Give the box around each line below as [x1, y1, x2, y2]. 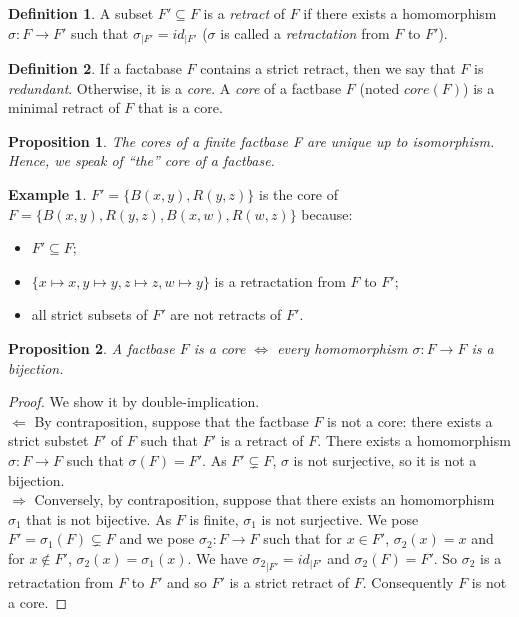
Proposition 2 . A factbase [8, 337, 175, 358]
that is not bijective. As [26, 508, 172, 529]
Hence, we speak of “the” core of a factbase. [8, 150, 275, 171]
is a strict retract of [229, 572, 350, 593]
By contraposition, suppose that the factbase [34, 410, 309, 431]
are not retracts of [170, 304, 282, 325]
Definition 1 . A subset [8, 3, 154, 23]
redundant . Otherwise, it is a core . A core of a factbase [8, 77, 342, 98]
